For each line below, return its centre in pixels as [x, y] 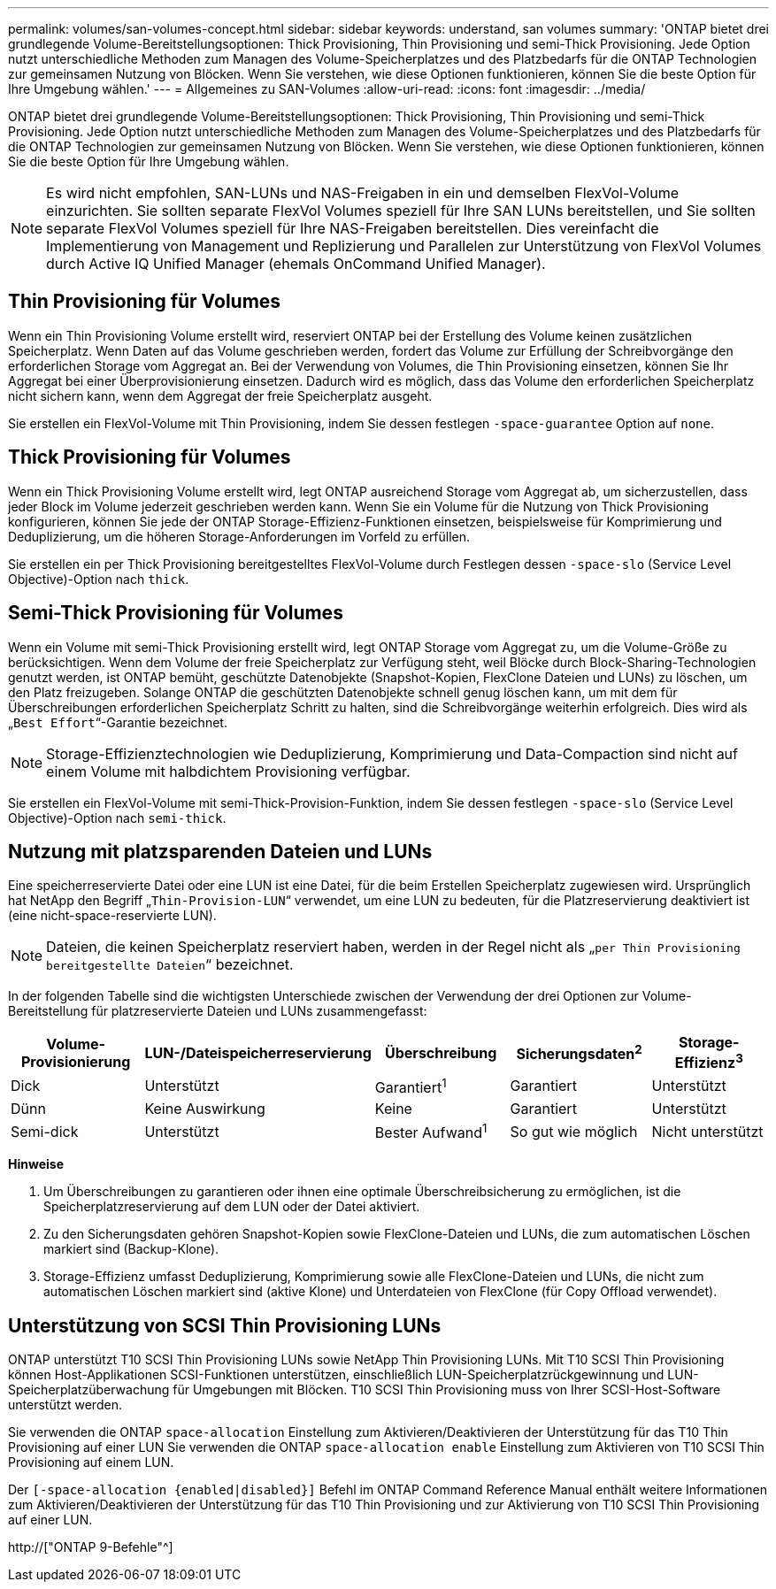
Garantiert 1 [411, 1086]
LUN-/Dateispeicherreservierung [258, 1053]
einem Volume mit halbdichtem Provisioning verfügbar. [228, 771]
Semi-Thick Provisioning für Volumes [176, 613]
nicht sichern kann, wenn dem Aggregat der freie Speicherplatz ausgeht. [220, 395]
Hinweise [36, 1164]
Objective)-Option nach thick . [99, 579]
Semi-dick [45, 1131]
